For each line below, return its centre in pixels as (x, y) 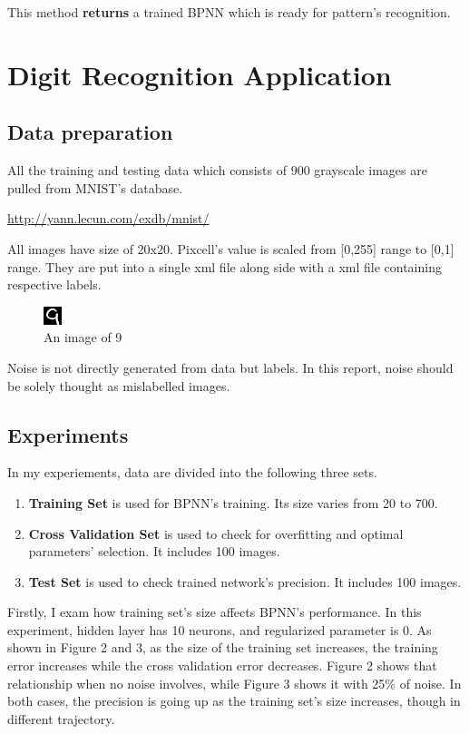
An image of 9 (83, 337)
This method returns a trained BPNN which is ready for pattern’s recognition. (229, 12)
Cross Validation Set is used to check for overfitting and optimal (216, 533)
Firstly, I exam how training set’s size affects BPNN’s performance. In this (215, 612)
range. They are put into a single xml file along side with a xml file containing (225, 266)
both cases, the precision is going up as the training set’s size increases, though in (234, 701)
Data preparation (90, 132)
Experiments (68, 434)
